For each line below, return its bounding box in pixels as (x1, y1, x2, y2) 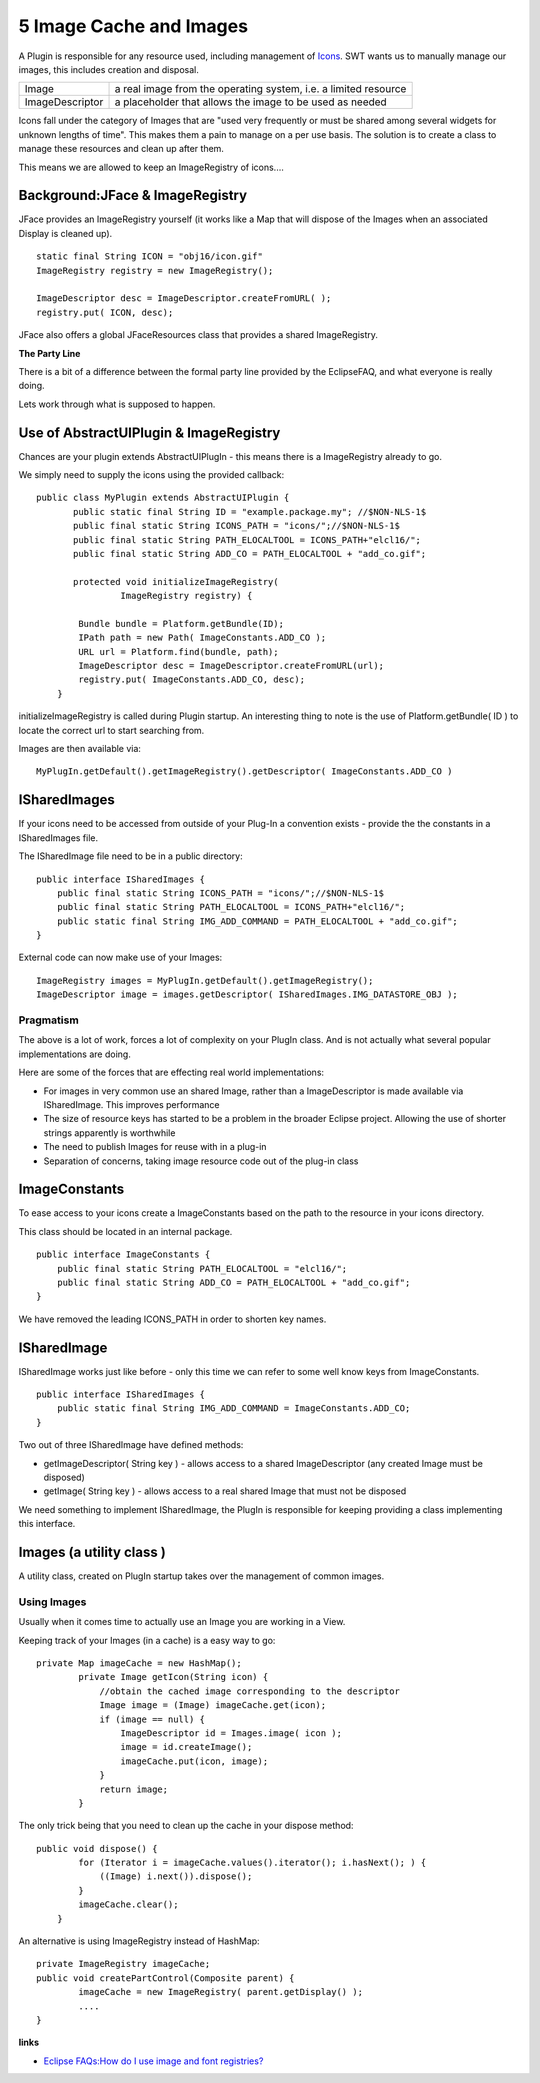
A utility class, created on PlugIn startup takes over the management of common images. (18, 1570, 385, 1582)
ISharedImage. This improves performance (43, 1098, 220, 1110)
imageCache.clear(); (78, 1899, 179, 1910)
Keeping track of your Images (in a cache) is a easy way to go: (18, 1634, 276, 1646)
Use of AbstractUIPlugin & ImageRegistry (18, 424, 281, 441)
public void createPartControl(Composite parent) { (36, 1972, 295, 1984)
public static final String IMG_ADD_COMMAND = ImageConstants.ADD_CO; (56, 1403, 411, 1414)
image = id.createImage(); (120, 1741, 253, 1753)
